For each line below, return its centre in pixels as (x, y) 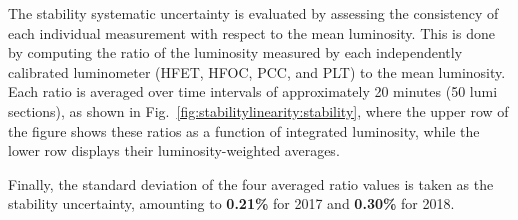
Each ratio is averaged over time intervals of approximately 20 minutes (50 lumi (253, 91)
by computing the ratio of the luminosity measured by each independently (235, 52)
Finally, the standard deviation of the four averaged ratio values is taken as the (251, 183)
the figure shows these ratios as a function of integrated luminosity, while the (244, 130)
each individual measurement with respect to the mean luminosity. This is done (251, 32)
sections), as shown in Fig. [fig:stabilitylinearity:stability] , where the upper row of (258, 110)
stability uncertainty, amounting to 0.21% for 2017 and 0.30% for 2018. (231, 203)
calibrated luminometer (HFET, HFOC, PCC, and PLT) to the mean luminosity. (257, 71)
